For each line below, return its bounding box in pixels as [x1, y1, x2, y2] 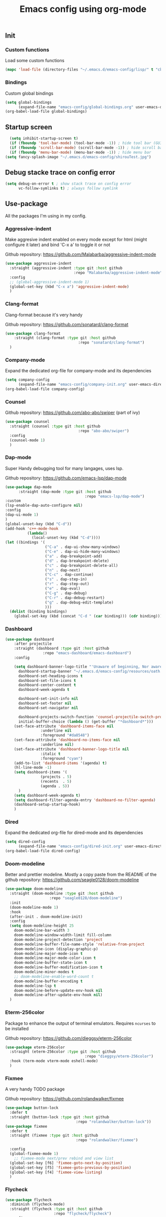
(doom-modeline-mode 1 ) [9, 905, 58, 910]
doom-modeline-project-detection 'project [14, 937, 103, 942]
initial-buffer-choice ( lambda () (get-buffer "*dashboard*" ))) [18, 719, 154, 724]
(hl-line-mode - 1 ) [14, 765, 52, 770]
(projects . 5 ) [40, 774, 72, 780]
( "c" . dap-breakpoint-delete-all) [44, 563, 119, 568]
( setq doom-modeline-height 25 [9, 923, 74, 929]
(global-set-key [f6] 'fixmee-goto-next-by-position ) [9, 1160, 123, 1165]
